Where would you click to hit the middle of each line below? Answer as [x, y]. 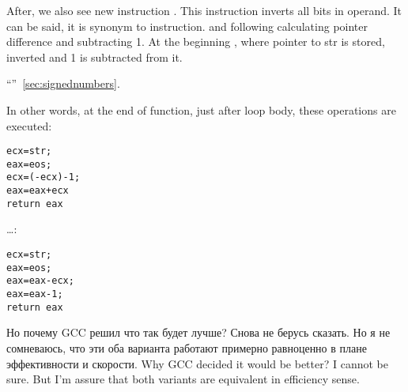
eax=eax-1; [35, 294]
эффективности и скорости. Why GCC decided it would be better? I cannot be [197, 363]
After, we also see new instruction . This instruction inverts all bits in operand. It [204, 10]
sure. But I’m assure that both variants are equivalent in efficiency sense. [183, 379]
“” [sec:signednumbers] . [63, 83]
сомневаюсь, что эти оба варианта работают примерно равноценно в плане [187, 347]
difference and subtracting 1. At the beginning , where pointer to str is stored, [196, 41]
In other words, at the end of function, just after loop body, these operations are [201, 109]
